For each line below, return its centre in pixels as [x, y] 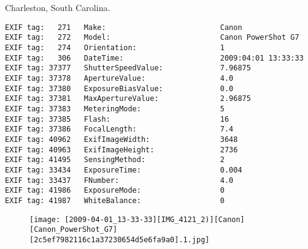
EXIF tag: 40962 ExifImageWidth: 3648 [121, 139]
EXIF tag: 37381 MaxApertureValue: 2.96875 [128, 99]
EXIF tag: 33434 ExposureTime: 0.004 [124, 170]
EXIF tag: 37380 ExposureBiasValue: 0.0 [119, 88]
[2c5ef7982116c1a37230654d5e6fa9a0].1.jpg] [120, 240]
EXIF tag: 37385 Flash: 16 [117, 119]
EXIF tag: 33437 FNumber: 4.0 [119, 180]
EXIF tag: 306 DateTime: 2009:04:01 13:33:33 [154, 58]
